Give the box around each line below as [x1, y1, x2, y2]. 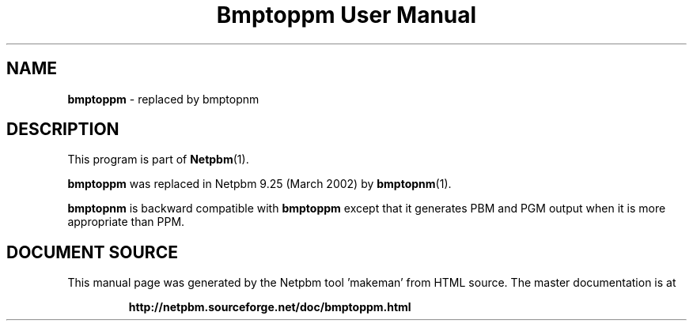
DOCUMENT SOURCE [6, 242, 178, 262]
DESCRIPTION [6, 119, 119, 140]
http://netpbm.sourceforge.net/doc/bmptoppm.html [128, 300, 411, 314]
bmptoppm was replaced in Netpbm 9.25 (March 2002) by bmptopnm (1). [67, 177, 452, 191]
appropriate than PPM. [67, 215, 185, 229]
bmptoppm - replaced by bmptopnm [67, 92, 259, 106]
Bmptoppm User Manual [216, 2, 477, 28]
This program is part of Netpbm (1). [67, 152, 249, 167]
